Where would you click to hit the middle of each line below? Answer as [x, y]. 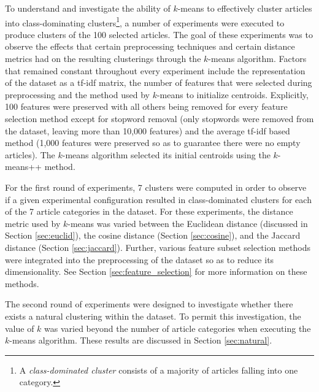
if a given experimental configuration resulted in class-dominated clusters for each [158, 199]
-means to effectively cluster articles [245, 8]
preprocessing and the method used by [77, 94]
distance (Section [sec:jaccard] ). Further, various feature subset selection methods [158, 247]
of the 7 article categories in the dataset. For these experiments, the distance [149, 211]
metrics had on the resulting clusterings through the [103, 59]
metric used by [33, 223]
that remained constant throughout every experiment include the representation [155, 70]
